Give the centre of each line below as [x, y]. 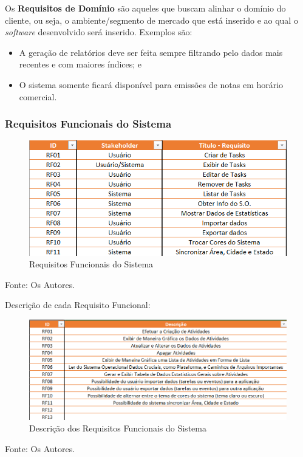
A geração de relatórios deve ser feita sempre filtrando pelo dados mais [151, 52]
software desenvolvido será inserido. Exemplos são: [99, 32]
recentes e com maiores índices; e [80, 64]
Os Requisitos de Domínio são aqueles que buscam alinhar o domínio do [145, 8]
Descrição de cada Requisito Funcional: [78, 305]
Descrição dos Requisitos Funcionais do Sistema [118, 428]
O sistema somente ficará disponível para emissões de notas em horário [151, 84]
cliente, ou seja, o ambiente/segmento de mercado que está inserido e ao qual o [151, 20]
